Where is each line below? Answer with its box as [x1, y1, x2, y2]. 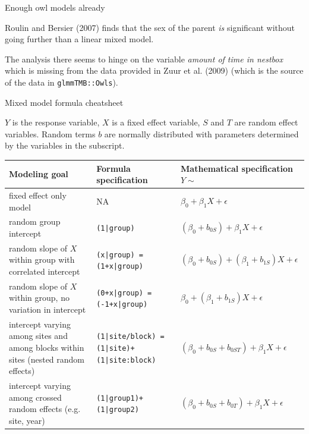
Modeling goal [9, 168, 68, 180]
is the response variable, [12, 116, 100, 128]
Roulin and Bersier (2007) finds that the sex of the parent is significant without [5, 21, 295, 33]
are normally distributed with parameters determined [104, 127, 299, 140]
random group [9, 215, 61, 228]
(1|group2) [96, 405, 139, 414]
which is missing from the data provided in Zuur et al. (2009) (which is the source [5, 64, 304, 77]
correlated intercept [9, 265, 80, 277]
